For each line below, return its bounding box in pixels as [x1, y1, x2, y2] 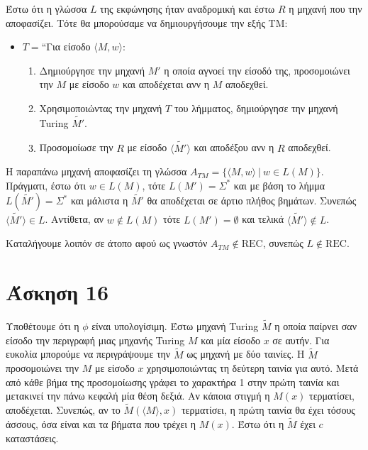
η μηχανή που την [289, 1, 362, 16]
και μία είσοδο [201, 332, 260, 347]
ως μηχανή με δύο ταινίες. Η [186, 346, 305, 361]
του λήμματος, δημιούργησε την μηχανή [174, 100, 338, 115]
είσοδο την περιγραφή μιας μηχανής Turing [6, 332, 185, 347]
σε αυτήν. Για [272, 332, 330, 347]
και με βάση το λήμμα [233, 177, 325, 192]
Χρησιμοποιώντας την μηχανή [39, 100, 162, 115]
